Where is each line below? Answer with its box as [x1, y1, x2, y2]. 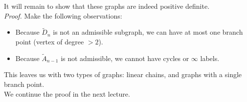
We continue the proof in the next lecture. [4, 88, 130, 99]
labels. [200, 53, 220, 63]
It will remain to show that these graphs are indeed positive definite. [4, 1, 210, 11]
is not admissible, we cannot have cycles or [61, 53, 189, 63]
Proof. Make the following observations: [4, 10, 122, 20]
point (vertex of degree [15, 37, 84, 46]
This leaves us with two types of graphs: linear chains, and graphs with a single [4, 69, 242, 80]
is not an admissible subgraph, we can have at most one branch [53, 27, 243, 37]
